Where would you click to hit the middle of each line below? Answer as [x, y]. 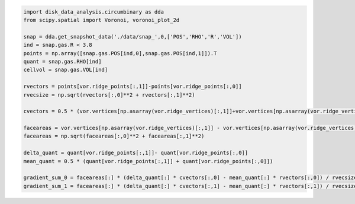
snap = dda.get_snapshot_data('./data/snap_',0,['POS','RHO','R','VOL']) [133, 36]
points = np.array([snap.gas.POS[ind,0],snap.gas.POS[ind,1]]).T [120, 53]
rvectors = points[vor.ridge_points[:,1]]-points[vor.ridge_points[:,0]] [133, 87]
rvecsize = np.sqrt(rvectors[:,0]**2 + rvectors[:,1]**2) [109, 95]
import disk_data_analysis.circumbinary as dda [93, 12]
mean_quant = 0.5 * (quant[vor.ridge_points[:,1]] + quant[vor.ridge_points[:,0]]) [148, 161]
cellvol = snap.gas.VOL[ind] [66, 70]
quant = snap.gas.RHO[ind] [62, 61]
